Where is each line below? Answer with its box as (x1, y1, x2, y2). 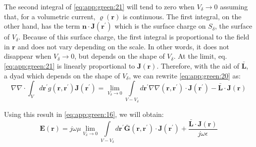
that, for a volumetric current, (4, 11, 96, 21)
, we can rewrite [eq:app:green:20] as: (129, 70, 241, 80)
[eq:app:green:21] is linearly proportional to (4, 60, 135, 71)
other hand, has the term (4, 21, 80, 31)
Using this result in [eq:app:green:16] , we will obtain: (4, 109, 164, 119)
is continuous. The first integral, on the (122, 11, 242, 21)
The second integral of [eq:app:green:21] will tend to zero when (4, 1, 195, 11)
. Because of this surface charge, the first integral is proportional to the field (18, 32, 250, 42)
